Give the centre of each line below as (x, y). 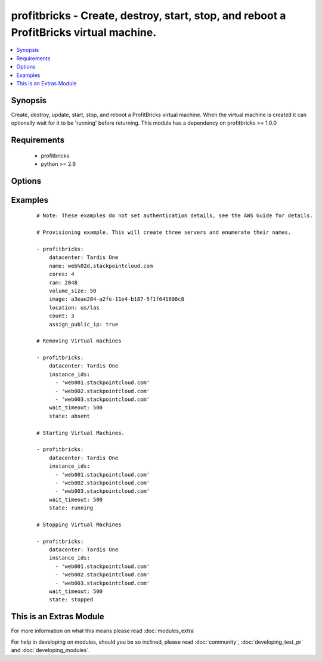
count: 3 (61, 316)
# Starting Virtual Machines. (81, 433)
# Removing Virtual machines (79, 341)
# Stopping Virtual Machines (79, 524)
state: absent (69, 416)
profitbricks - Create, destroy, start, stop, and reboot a (148, 16)
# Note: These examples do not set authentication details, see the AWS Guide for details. (175, 216)
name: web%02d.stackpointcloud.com (101, 266)
